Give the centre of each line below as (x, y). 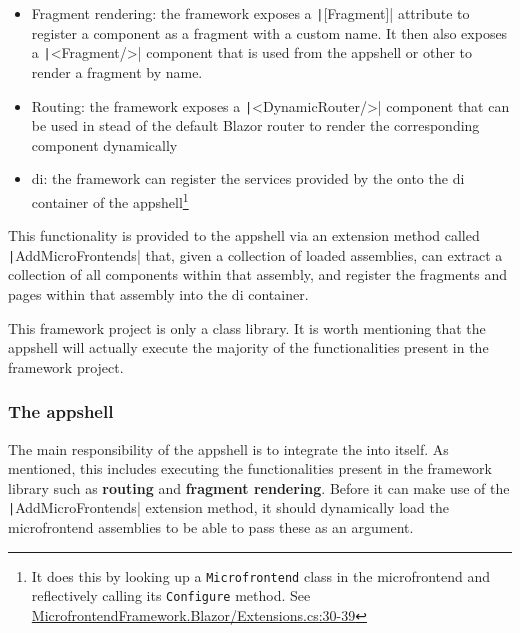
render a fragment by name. (117, 71)
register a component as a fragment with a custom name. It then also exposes (269, 32)
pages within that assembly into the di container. (158, 294)
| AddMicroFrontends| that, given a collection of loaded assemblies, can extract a (255, 254)
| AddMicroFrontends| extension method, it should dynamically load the (228, 507)
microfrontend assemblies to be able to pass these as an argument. (211, 527)
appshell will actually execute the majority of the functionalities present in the (248, 347)
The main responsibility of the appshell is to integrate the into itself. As (228, 448)
